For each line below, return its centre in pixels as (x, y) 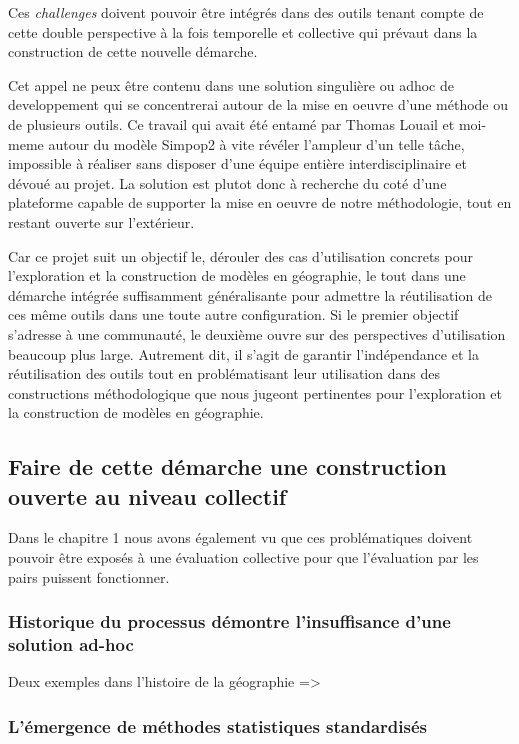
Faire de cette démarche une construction (227, 466)
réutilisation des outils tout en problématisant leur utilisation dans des (224, 373)
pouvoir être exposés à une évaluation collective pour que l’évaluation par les (243, 557)
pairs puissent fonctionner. (89, 576)
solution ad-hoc (71, 644)
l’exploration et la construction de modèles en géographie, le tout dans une (237, 275)
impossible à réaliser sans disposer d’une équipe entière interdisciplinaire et (237, 163)
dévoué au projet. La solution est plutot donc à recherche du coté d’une (227, 182)
